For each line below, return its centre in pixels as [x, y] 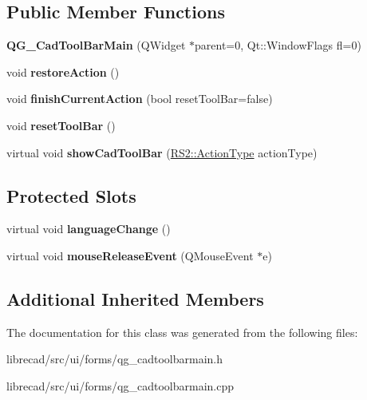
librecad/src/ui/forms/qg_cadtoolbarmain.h [115, 359]
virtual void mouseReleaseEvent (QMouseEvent [130, 255]
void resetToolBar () [61, 125]
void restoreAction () [63, 71]
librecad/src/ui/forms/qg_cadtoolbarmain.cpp [120, 385]
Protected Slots [71, 195]
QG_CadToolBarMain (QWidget [96, 45]
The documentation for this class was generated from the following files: [182, 332]
